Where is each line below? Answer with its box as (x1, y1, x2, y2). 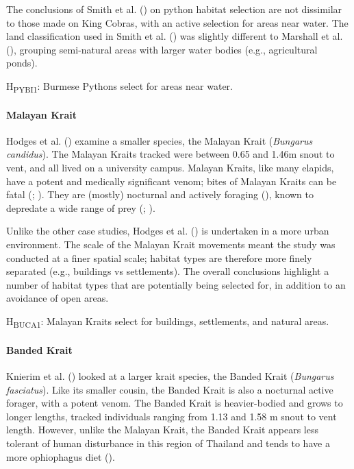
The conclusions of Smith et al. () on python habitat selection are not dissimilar (6, 2, 342, 16)
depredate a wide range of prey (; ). (6, 200, 155, 215)
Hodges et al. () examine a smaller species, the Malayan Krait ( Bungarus (6, 133, 313, 147)
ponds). (6, 56, 38, 70)
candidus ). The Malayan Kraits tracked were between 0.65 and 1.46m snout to (6, 147, 335, 161)
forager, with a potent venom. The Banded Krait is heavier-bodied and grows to (6, 396, 343, 410)
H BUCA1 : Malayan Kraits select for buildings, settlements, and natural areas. (6, 314, 329, 330)
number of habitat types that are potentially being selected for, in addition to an (6, 277, 346, 291)
